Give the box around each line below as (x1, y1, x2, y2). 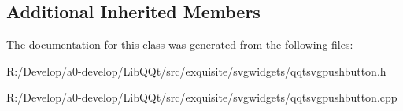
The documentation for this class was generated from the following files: (6, 36, 353, 53)
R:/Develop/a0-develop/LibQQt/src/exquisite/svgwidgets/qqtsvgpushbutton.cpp (6, 89, 397, 105)
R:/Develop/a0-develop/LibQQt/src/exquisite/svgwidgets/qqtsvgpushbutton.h (6, 62, 386, 79)
